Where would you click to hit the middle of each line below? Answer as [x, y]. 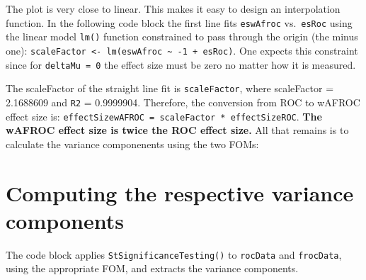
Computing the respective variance [180, 192]
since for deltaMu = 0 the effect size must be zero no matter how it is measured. [181, 64]
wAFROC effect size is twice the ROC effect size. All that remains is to [177, 130]
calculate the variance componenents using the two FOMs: [132, 144]
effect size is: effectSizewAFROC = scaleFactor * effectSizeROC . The [164, 116]
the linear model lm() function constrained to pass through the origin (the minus [182, 37]
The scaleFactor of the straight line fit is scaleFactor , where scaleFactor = [170, 88]
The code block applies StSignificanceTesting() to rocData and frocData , [174, 254]
